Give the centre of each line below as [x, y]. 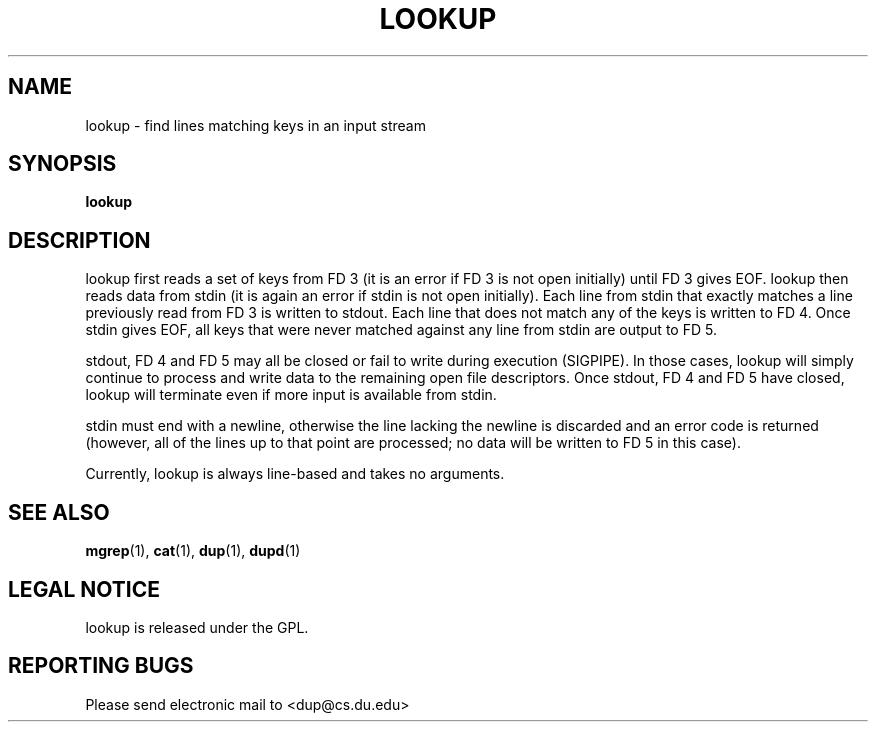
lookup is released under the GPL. [197, 627]
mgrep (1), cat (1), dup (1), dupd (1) [193, 551]
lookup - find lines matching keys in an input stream [255, 125]
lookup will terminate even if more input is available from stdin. [291, 395]
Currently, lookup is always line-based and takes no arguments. [295, 474]
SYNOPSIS [62, 164]
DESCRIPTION [79, 240]
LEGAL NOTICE [84, 589]
